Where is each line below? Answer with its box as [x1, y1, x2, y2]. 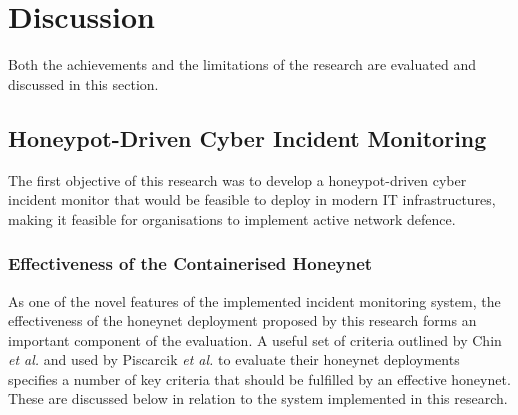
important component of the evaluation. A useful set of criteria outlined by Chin [8, 329, 502, 350]
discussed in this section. [8, 73, 159, 94]
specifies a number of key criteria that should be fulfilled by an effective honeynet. [8, 368, 511, 389]
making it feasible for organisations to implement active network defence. [8, 208, 456, 229]
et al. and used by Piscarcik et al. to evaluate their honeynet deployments [8, 349, 460, 370]
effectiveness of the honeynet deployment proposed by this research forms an [8, 310, 477, 331]
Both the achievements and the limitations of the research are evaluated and [8, 54, 476, 75]
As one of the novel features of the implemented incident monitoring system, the [8, 290, 501, 311]
